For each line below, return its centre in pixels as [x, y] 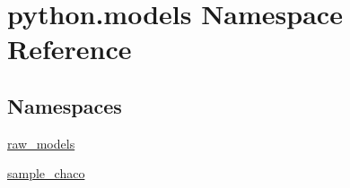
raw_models [41, 143]
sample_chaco [46, 173]
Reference [70, 49]
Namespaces [65, 105]
